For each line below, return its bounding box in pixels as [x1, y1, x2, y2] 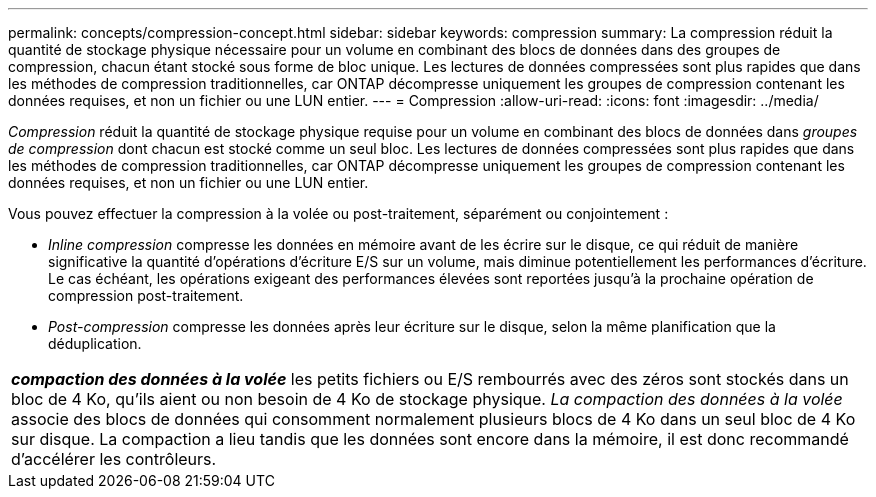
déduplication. [48, 335, 142, 352]
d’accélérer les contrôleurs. [11, 449, 217, 469]
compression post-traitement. [48, 287, 244, 304]
